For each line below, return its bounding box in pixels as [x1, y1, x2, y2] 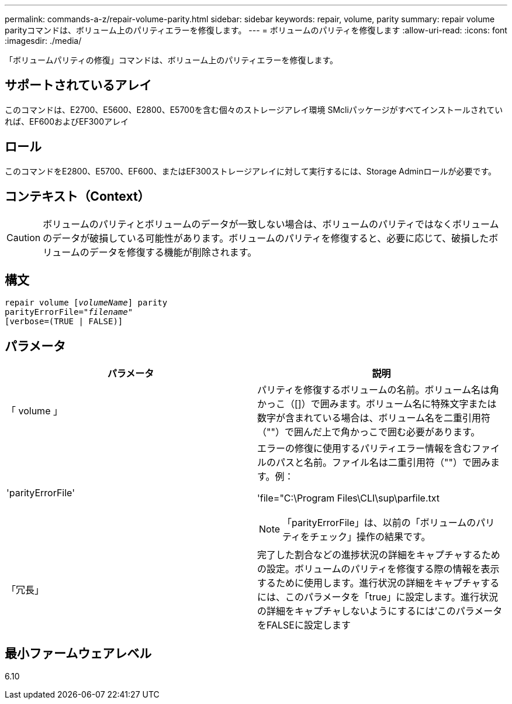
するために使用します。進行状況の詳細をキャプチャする [257, 577, 500, 589]
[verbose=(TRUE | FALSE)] [5, 317, 123, 327]
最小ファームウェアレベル [5, 645, 152, 661]
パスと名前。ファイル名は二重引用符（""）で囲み [276, 456, 490, 469]
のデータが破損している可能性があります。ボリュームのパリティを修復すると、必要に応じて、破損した [43, 232, 489, 244]
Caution [6, 231, 41, 243]
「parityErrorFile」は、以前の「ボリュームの [282, 517, 476, 529]
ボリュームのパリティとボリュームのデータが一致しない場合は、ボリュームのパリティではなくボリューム [43, 218, 499, 230]
